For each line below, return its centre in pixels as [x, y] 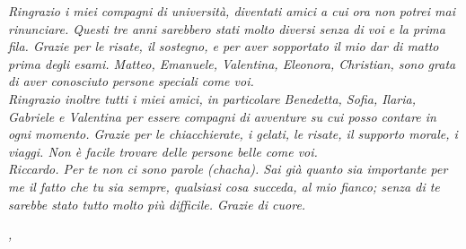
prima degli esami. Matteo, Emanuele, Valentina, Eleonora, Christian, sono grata [232, 63]
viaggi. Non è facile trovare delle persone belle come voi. [163, 151]
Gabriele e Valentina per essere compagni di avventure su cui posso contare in [222, 116]
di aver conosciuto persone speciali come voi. [131, 81]
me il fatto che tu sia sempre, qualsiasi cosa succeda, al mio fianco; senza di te [224, 186]
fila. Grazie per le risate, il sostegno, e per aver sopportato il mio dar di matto [224, 46]
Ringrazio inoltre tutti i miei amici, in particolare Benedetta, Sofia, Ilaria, [212, 98]
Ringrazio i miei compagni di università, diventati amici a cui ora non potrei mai [232, 11]
